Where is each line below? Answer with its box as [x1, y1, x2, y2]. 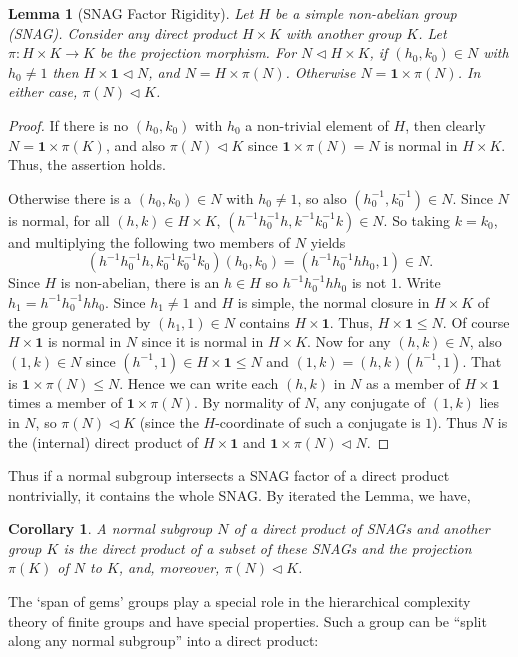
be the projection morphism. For [99, 42, 297, 63]
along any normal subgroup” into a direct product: [8, 630, 319, 651]
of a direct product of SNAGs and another [233, 518, 490, 539]
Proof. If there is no [8, 114, 129, 135]
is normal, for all [8, 209, 110, 230]
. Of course [442, 311, 510, 332]
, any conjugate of [315, 392, 426, 413]
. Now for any [307, 331, 391, 352]
